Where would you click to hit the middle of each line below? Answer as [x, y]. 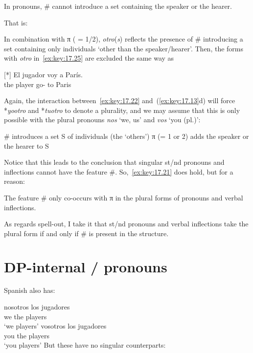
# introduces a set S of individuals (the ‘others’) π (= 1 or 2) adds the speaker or [126, 136]
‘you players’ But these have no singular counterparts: [85, 345]
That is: [16, 22]
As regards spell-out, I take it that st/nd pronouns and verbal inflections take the [126, 224]
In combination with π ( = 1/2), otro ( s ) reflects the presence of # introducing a [124, 39]
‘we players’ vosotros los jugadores [55, 326]
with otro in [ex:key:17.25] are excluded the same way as [89, 58]
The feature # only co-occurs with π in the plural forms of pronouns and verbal [124, 197]
